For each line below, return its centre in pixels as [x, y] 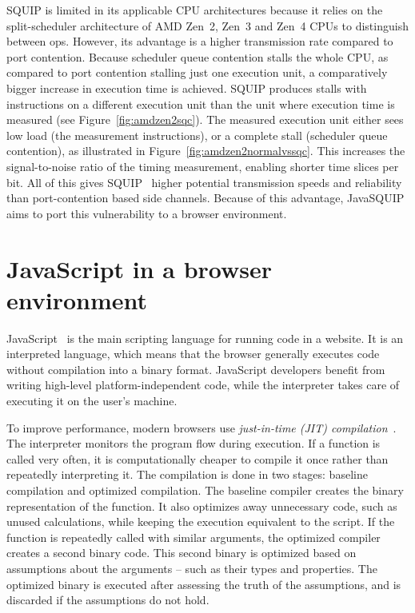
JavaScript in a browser [140, 268]
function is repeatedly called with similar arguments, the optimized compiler [194, 537]
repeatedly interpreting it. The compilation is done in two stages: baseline [187, 474]
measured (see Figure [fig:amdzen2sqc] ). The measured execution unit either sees [205, 119]
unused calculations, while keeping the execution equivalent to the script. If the [201, 521]
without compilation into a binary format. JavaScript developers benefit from [196, 369]
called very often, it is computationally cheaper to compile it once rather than [198, 458]
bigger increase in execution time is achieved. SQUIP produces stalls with [187, 88]
